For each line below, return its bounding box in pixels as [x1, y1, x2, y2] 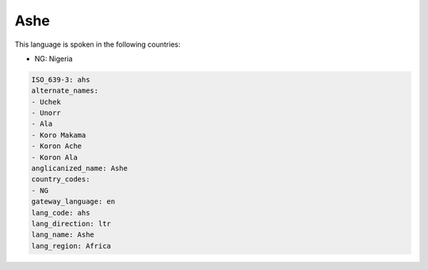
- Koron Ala [31, 153, 78, 162]
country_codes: [31, 175, 90, 184]
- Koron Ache [31, 142, 82, 150]
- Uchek [31, 97, 61, 106]
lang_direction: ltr [31, 219, 111, 228]
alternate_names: [31, 86, 99, 95]
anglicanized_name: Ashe [31, 164, 128, 173]
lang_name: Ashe [31, 230, 95, 239]
